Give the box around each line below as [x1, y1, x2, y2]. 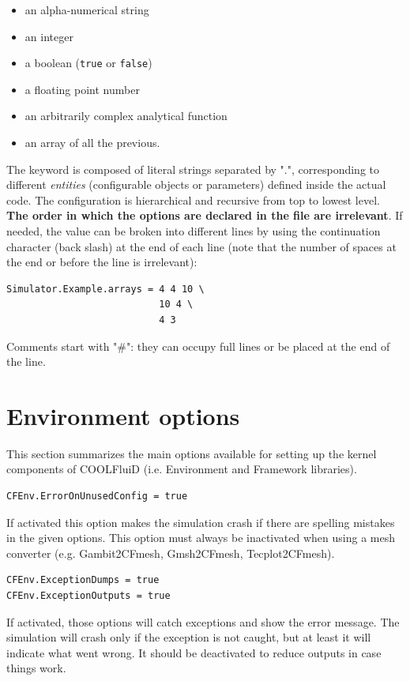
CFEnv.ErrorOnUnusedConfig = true [6, 491, 188, 502]
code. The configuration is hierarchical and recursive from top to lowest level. [6, 191, 380, 208]
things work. [6, 660, 66, 676]
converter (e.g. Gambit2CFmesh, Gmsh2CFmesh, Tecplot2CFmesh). [6, 544, 335, 561]
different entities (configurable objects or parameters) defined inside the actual [6, 176, 386, 193]
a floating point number [24, 81, 140, 97]
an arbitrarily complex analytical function [24, 107, 228, 124]
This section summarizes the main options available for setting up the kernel [6, 445, 377, 461]
